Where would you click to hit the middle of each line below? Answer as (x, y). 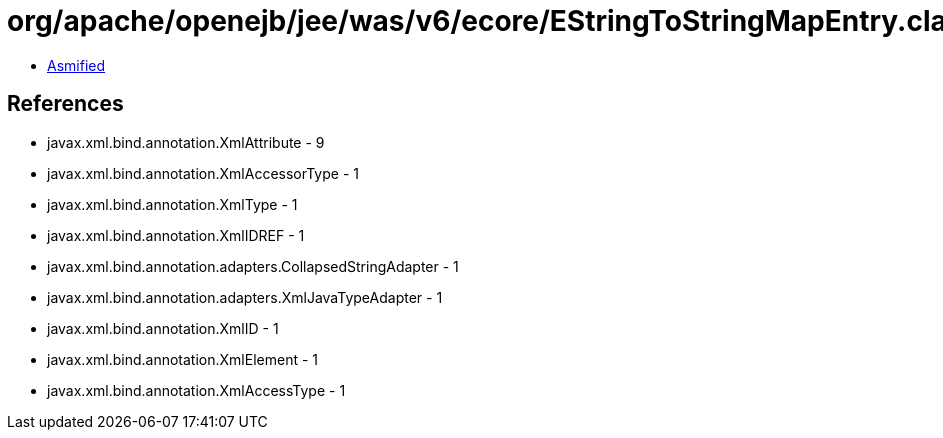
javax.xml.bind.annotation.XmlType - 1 (172, 204)
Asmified (76, 65)
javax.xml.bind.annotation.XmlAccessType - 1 (196, 390)
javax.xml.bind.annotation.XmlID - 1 (163, 328)
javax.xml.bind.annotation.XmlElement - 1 (182, 359)
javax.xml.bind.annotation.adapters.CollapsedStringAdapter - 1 (253, 266)
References (65, 104)
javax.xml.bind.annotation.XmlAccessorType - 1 (203, 173)
